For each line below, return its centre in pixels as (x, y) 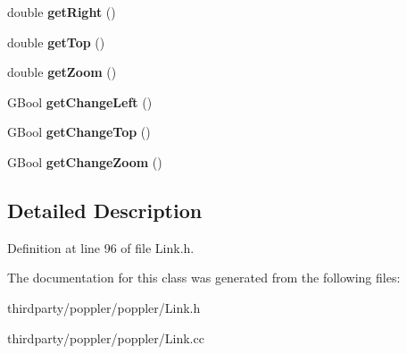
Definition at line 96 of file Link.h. (101, 247)
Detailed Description (105, 210)
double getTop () (56, 42)
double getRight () (62, 12)
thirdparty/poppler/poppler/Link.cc (106, 337)
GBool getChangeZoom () (85, 161)
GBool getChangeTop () (79, 132)
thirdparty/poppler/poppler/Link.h (104, 307)
